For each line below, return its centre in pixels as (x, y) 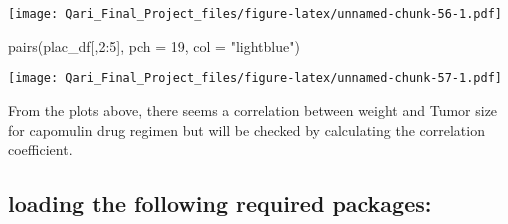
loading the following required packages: (220, 203)
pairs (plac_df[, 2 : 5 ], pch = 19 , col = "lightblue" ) (154, 45)
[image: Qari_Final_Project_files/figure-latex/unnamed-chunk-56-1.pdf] (255, 14)
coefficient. (40, 149)
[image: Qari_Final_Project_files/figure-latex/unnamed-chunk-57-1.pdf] (255, 78)
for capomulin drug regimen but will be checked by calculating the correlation (246, 129)
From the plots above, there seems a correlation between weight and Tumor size (253, 109)
